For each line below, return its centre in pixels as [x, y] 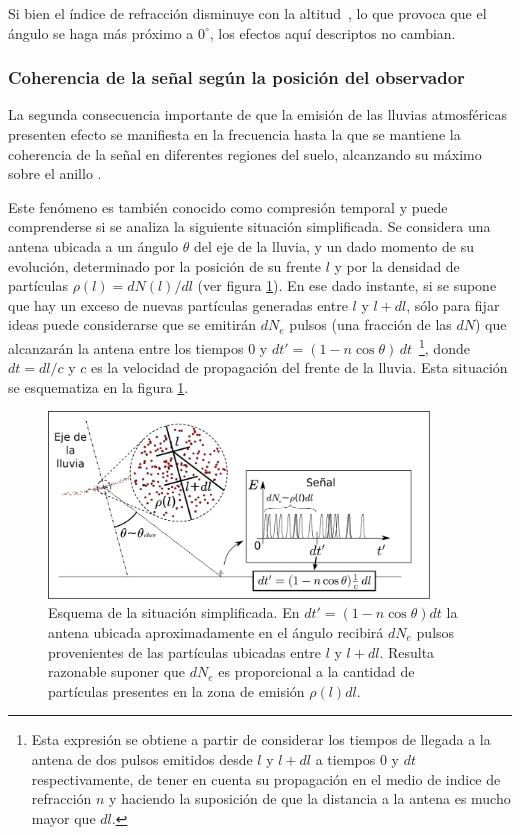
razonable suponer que [117, 671]
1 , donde [444, 346]
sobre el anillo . [55, 173]
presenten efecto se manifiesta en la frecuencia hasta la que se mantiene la [234, 134]
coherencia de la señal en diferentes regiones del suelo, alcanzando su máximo [245, 153]
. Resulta [407, 651]
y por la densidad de [397, 265]
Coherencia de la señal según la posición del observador [236, 77]
